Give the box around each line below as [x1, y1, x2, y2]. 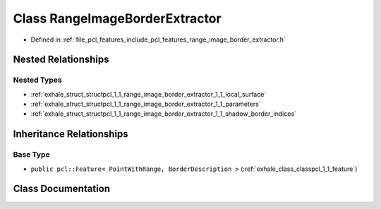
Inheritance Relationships [13, 128, 128, 141]
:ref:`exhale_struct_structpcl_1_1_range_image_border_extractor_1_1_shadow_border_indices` [30, 109, 296, 118]
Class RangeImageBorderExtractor [13, 11, 222, 26]
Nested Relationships [13, 54, 109, 66]
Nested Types [13, 75, 63, 85]
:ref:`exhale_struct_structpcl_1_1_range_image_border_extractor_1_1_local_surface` [30, 90, 267, 98]
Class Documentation [13, 183, 111, 195]
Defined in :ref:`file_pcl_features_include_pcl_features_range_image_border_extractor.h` [30, 35, 286, 44]
